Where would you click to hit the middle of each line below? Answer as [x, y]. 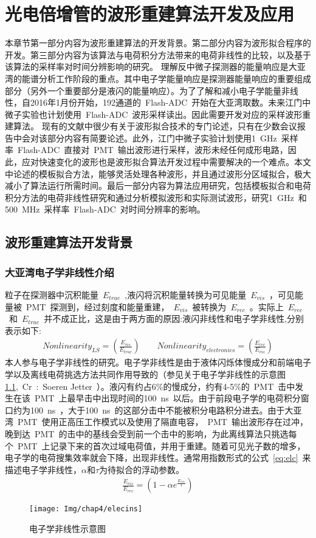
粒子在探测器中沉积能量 [52, 295]
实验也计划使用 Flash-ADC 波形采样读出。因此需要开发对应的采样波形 [162, 114]
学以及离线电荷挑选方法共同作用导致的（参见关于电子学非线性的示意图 [145, 374]
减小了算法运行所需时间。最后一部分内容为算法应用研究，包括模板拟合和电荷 [158, 186]
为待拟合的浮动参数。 [142, 469]
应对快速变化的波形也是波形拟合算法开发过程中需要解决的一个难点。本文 [166, 162]
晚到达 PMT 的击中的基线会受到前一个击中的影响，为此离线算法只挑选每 [151, 434]
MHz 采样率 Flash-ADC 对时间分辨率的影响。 [113, 209]
